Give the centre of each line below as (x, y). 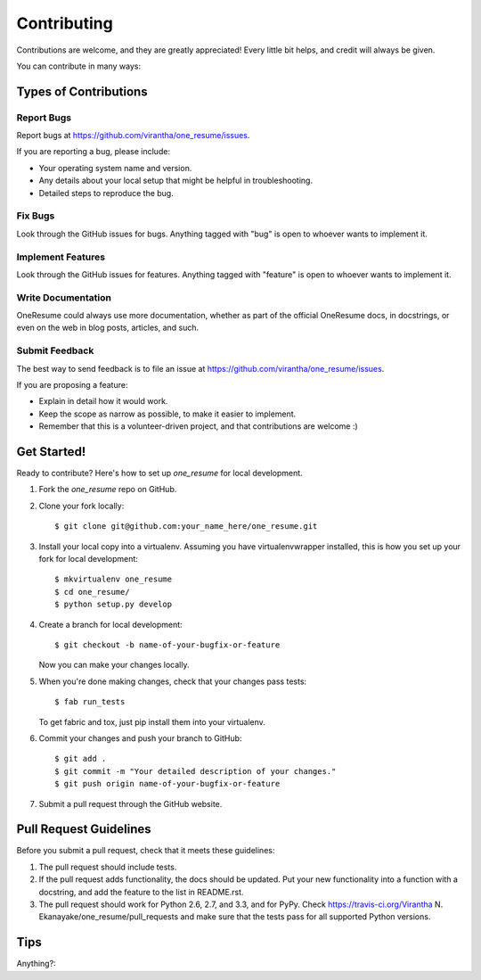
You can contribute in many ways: (79, 66)
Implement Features (61, 257)
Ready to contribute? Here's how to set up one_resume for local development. (159, 474)
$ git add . (81, 759)
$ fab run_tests (90, 702)
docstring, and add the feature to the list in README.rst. (141, 892)
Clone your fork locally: (82, 506)
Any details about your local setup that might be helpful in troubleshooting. (176, 181)
